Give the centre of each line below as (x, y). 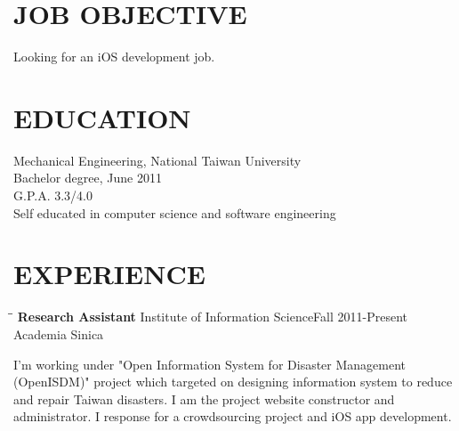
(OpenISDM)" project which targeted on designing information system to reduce (233, 382)
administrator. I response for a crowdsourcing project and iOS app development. (233, 416)
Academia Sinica (59, 333)
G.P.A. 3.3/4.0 (53, 195)
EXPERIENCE (109, 274)
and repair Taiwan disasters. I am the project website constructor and (204, 398)
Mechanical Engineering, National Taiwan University (157, 160)
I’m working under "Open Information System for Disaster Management (210, 364)
